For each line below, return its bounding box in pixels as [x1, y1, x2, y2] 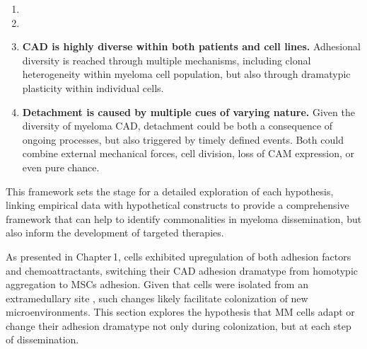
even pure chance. [22, 159, 100, 174]
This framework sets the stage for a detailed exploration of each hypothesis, [6, 183, 334, 198]
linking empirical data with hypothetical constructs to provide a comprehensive [6, 198, 349, 212]
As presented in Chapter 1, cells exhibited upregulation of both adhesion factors [6, 248, 351, 263]
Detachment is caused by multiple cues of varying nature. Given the [22, 104, 355, 119]
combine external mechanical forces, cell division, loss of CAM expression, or [22, 146, 355, 161]
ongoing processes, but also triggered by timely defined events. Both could [22, 132, 344, 147]
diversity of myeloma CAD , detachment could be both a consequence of [22, 118, 333, 133]
